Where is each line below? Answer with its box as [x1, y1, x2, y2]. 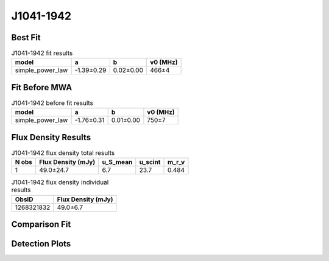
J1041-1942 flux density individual [11, 178, 109, 187]
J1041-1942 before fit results [11, 99, 94, 107]
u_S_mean [102, 158, 133, 166]
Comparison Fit [11, 220, 71, 230]
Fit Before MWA [11, 82, 73, 93]
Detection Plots [11, 238, 71, 249]
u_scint [139, 158, 161, 166]
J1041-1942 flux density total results [11, 149, 115, 157]
